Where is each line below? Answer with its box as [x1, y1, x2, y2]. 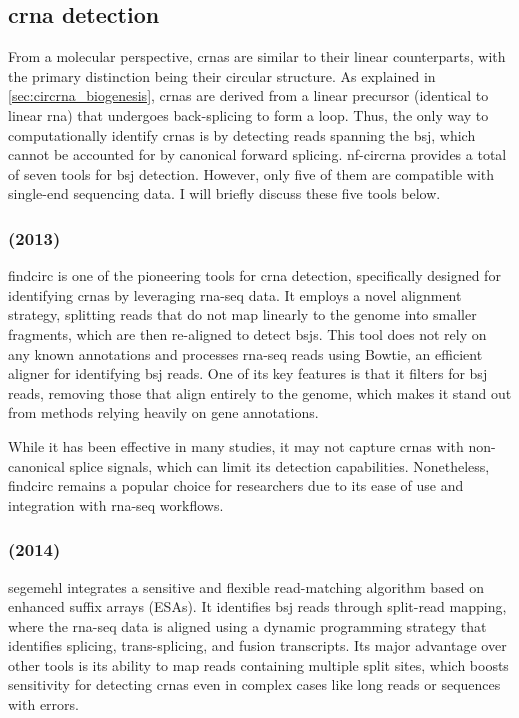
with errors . [8, 694, 79, 715]
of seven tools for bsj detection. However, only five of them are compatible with [8, 163, 495, 184]
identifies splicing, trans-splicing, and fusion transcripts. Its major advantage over [8, 635, 507, 656]
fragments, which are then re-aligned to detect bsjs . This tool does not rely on [8, 323, 487, 344]
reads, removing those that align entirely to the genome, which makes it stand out [8, 382, 512, 403]
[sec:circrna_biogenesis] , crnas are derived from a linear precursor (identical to [8, 85, 489, 106]
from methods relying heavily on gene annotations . [8, 402, 319, 423]
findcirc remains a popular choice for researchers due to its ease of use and [8, 475, 464, 496]
